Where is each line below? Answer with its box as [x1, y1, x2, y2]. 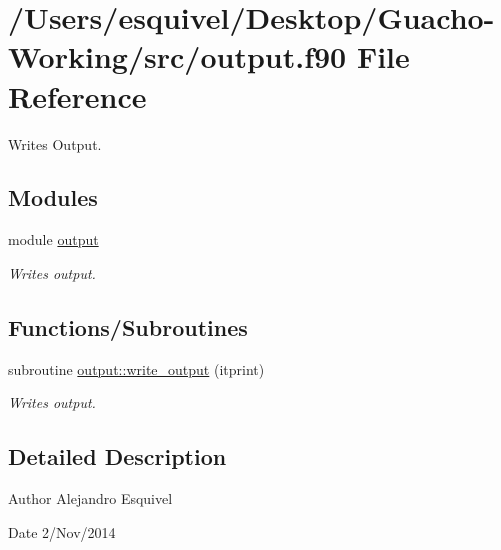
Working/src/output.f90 [8, 36, 347, 77]
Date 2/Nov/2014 [8, 521, 116, 542]
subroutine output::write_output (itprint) [8, 358, 265, 379]
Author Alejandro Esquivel [8, 488, 173, 509]
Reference [8, 75, 147, 116]
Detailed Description [8, 441, 227, 472]
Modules [8, 182, 98, 213]
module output [8, 229, 99, 250]
